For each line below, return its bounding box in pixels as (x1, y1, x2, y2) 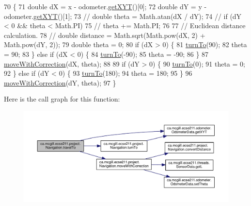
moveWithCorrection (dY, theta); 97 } (4, 77, 116, 87)
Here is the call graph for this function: (4, 94, 120, 104)
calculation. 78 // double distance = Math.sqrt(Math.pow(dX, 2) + (4, 30, 205, 40)
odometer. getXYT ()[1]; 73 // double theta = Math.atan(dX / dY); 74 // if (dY (4, 11, 242, 21)
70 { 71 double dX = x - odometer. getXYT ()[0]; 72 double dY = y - (4, 1, 207, 11)
